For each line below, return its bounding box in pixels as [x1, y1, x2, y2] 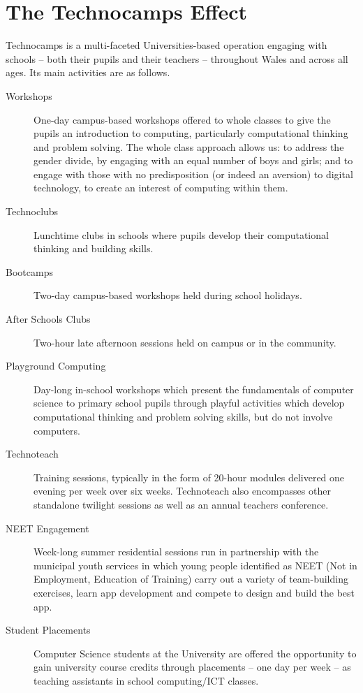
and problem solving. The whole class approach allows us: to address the [34, 139, 344, 154]
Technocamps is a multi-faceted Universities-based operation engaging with [6, 38, 327, 52]
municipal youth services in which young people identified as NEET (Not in [34, 557, 357, 572]
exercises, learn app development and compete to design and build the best [34, 585, 355, 599]
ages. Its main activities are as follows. [6, 65, 170, 80]
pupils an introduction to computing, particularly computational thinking [34, 126, 348, 140]
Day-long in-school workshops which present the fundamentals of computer [34, 381, 354, 396]
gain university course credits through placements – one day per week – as [34, 659, 351, 674]
